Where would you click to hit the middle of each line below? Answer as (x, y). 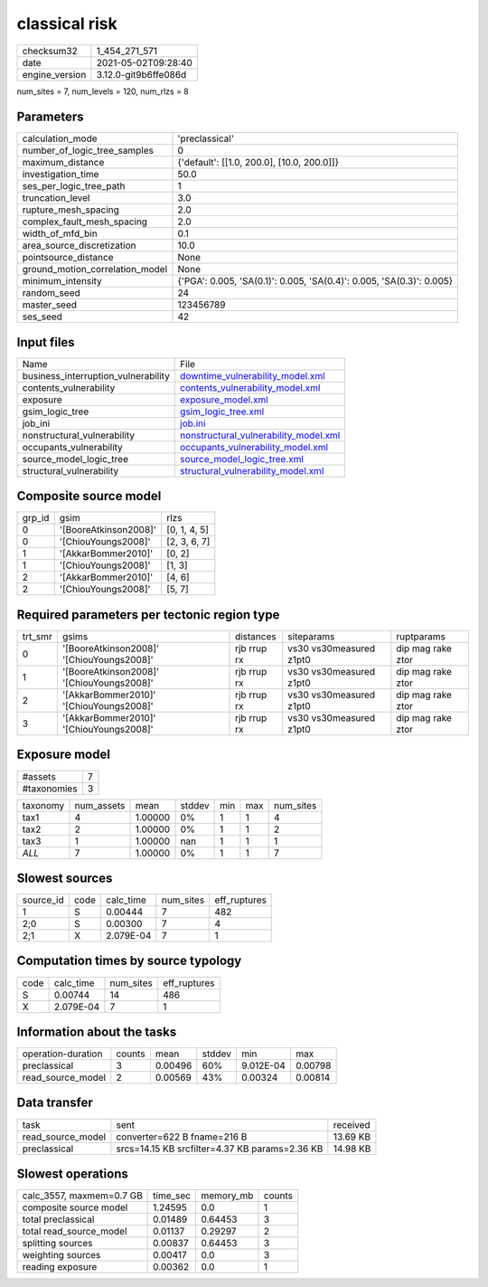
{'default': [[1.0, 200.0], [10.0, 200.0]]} (258, 163)
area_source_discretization (79, 246)
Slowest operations (72, 1174)
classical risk (67, 24)
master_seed (49, 305)
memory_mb (227, 1196)
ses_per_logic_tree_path (74, 186)
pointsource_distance (68, 258)
